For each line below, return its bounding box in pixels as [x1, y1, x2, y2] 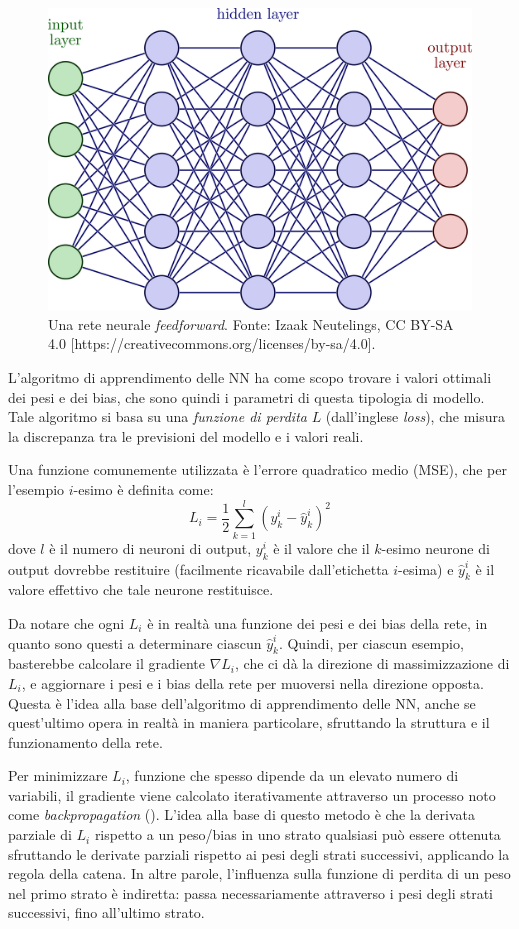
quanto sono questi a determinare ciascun [8, 632, 262, 653]
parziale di [8, 824, 72, 845]
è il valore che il [273, 537, 370, 558]
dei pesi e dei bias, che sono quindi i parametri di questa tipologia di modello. [8, 386, 485, 407]
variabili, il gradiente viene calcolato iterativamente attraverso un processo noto [8, 784, 496, 805]
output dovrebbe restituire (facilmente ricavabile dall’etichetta [8, 558, 389, 579]
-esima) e [398, 558, 454, 579]
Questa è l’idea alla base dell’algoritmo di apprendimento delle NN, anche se [8, 692, 476, 713]
